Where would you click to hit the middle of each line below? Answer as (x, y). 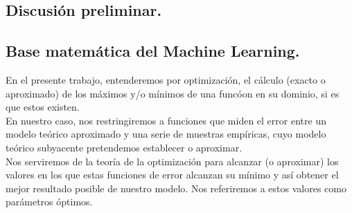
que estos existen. (43, 107)
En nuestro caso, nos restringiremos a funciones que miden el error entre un (166, 120)
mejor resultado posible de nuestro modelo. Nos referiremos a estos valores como (176, 188)
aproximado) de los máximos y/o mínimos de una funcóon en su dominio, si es (173, 93)
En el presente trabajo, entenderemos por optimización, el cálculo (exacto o (166, 79)
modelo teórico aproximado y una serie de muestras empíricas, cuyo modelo (166, 134)
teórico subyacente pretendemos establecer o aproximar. (124, 147)
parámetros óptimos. (49, 202)
